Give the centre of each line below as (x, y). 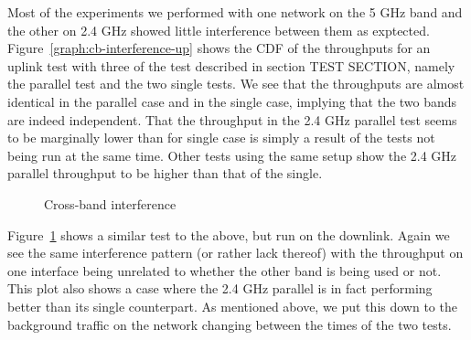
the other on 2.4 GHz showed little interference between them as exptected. (219, 30)
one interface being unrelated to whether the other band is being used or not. (225, 270)
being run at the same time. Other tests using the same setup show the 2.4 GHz (232, 155)
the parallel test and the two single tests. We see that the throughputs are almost (236, 84)
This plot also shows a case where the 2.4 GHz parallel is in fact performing (220, 288)
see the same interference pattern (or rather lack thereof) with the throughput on (235, 253)
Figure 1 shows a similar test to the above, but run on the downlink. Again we (229, 234)
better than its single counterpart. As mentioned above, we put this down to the (232, 306)
